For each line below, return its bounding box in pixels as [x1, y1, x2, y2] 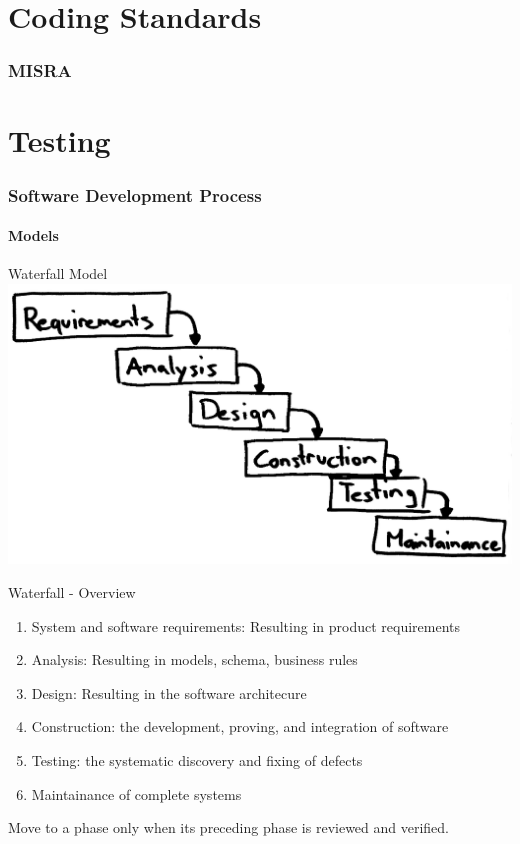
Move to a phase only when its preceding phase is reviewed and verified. [8, 817, 450, 838]
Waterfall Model [8, 263, 108, 284]
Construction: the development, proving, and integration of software [31, 716, 449, 737]
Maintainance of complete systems [31, 783, 242, 804]
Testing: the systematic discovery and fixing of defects [31, 749, 363, 770]
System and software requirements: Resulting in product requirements [31, 615, 460, 636]
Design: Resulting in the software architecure [31, 682, 307, 703]
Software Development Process [8, 182, 262, 207]
